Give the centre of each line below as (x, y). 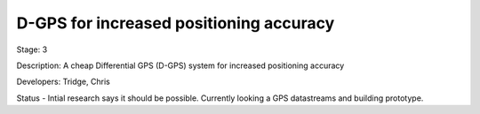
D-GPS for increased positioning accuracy (176, 23)
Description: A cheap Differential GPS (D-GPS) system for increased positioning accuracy (180, 65)
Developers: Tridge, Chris (63, 82)
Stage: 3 (32, 49)
